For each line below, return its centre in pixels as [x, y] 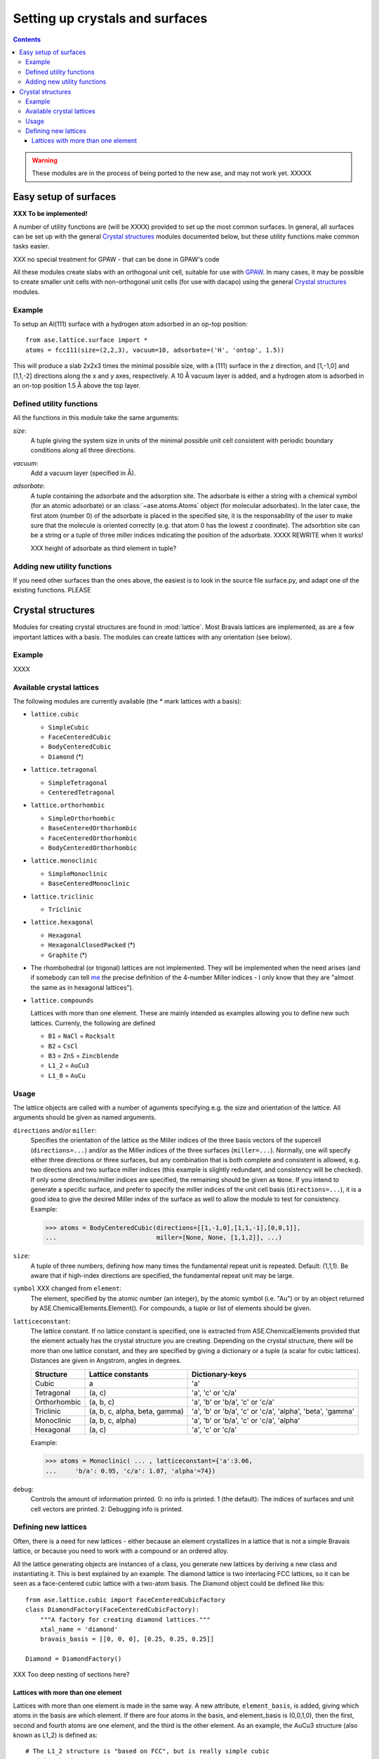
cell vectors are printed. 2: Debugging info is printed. [107, 1509]
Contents [27, 39]
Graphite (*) [68, 955]
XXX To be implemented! [50, 214]
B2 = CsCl [63, 1046]
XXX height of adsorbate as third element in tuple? [104, 548]
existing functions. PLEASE [52, 590]
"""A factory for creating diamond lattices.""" [125, 1619]
